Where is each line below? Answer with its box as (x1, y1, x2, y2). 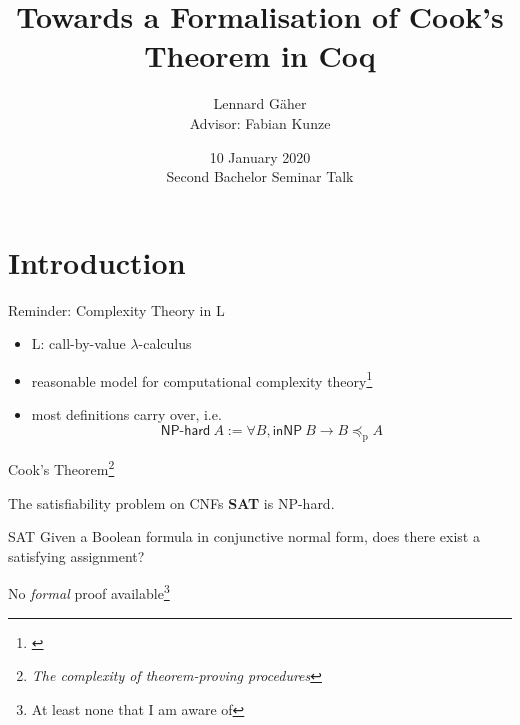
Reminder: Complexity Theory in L (8, 299, 225, 320)
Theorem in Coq (144, 35, 376, 76)
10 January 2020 (209, 146, 311, 167)
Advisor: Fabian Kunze (189, 112, 331, 133)
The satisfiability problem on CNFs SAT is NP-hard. (8, 492, 335, 513)
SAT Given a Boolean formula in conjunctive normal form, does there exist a (8, 526, 480, 547)
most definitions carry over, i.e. (31, 404, 222, 425)
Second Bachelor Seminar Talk (166, 166, 354, 187)
